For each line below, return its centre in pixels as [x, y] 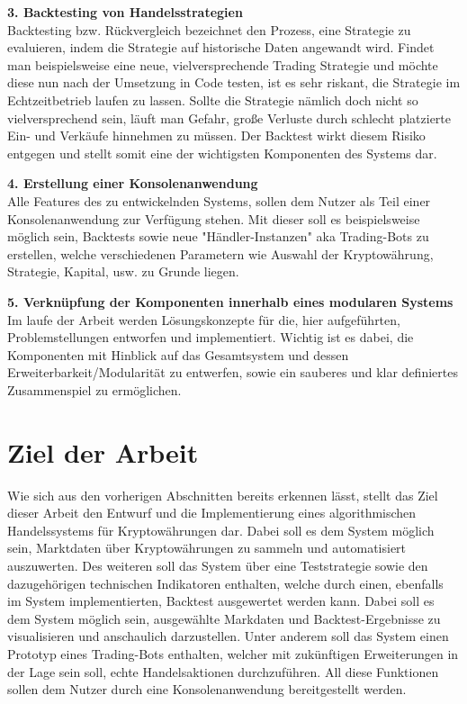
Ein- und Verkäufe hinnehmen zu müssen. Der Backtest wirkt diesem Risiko [216, 135]
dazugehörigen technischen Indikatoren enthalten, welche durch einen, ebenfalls [225, 583]
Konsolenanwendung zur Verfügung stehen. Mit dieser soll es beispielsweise [214, 218]
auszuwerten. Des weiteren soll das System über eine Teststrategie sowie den [218, 565]
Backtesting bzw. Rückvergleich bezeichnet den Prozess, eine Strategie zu [209, 29]
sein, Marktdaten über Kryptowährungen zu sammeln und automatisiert [207, 548]
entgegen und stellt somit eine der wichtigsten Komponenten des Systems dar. [222, 153]
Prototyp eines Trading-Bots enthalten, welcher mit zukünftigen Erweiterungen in [233, 653]
